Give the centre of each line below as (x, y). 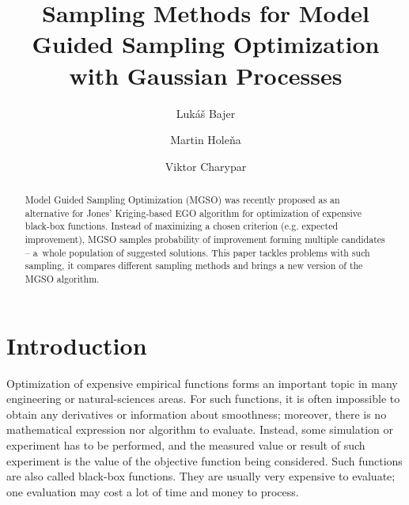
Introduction (77, 345)
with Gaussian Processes (206, 75)
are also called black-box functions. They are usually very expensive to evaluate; (201, 476)
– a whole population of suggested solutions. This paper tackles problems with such (197, 252)
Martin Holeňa (206, 140)
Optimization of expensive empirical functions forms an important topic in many (202, 383)
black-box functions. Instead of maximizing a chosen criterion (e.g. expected (182, 226)
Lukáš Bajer (206, 113)
